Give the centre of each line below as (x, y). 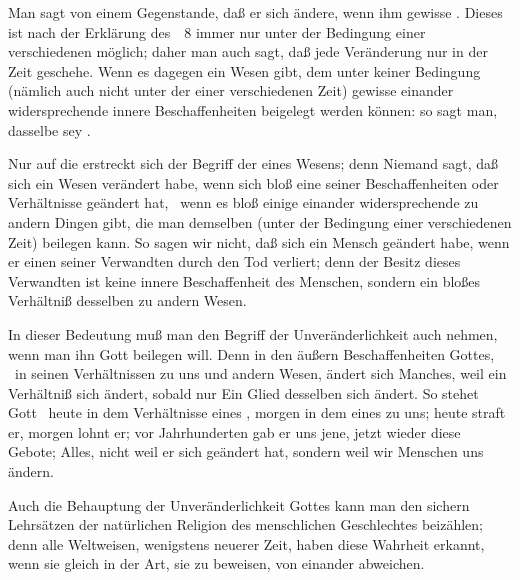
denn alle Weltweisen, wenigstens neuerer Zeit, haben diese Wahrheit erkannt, (246, 543)
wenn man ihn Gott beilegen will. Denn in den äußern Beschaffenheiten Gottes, (251, 353)
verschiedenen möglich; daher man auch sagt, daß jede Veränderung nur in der (248, 51)
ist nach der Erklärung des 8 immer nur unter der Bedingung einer (217, 31)
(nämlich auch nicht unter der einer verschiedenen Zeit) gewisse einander (231, 90)
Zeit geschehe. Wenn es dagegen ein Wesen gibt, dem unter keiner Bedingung (244, 70)
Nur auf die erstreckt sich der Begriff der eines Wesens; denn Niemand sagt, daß (253, 163)
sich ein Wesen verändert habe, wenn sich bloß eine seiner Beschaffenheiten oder (253, 182)
